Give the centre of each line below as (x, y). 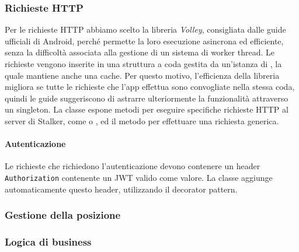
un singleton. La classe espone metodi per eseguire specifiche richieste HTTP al (147, 109)
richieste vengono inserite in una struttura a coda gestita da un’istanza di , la (143, 64)
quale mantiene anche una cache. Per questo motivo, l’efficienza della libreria (142, 75)
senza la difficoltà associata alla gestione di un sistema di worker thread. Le (140, 52)
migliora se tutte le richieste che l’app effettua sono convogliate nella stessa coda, (150, 87)
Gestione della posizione (63, 215)
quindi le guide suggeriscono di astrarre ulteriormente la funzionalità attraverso (147, 98)
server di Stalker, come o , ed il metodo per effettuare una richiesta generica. (142, 120)
